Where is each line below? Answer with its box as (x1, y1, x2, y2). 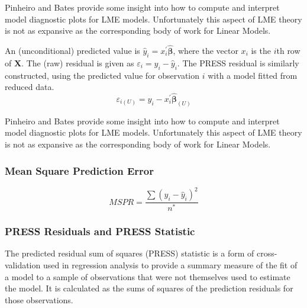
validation (5, 259, 41, 271)
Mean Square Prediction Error (5, 163, 154, 178)
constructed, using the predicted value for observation (5, 69, 200, 81)
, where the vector (173, 44, 238, 56)
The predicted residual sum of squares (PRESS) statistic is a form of (5, 247, 254, 259)
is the (251, 44, 271, 56)
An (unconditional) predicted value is (5, 44, 140, 56)
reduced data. (5, 81, 54, 93)
